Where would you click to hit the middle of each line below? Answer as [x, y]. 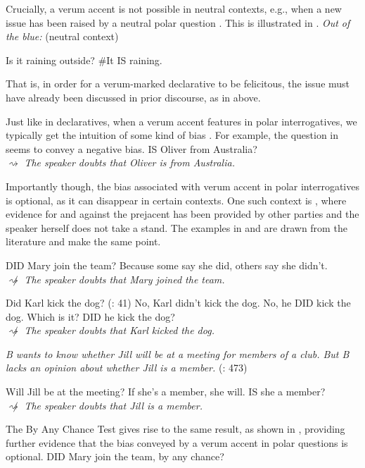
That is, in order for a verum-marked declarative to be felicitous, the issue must [178, 84]
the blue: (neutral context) [62, 36]
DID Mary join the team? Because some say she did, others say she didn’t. [167, 265]
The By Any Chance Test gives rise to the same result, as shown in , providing [175, 429]
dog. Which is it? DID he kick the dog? [90, 316]
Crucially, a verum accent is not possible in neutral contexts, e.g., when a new [174, 8]
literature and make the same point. [83, 241]
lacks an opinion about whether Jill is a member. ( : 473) [127, 368]
